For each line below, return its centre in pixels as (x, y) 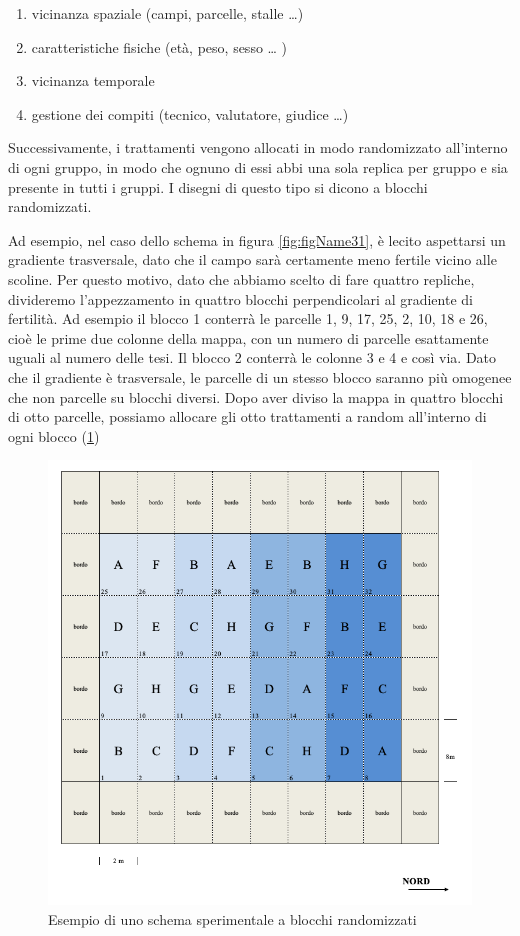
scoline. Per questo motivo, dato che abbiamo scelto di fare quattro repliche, (241, 278)
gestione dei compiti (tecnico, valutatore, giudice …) (190, 113)
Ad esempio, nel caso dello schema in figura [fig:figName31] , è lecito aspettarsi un (257, 239)
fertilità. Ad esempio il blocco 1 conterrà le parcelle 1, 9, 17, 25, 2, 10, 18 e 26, (248, 318)
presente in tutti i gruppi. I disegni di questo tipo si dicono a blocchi (218, 186)
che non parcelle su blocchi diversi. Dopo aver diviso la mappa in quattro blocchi (256, 396)
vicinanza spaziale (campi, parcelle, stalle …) (167, 13)
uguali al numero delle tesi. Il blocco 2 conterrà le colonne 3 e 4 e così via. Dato (252, 357)
